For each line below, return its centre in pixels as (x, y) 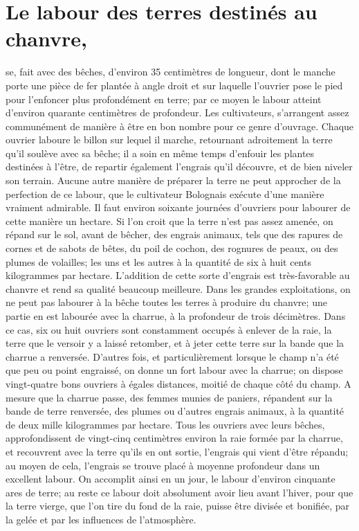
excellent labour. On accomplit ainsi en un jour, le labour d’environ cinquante (171, 479)
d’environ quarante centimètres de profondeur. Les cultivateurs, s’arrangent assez (177, 112)
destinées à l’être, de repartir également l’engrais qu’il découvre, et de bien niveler (179, 166)
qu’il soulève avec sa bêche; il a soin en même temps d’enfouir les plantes (160, 153)
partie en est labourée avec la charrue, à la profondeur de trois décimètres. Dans (176, 316)
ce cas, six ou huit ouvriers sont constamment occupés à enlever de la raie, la (169, 329)
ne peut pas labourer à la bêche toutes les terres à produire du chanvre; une (166, 302)
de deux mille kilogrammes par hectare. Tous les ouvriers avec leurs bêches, (165, 424)
